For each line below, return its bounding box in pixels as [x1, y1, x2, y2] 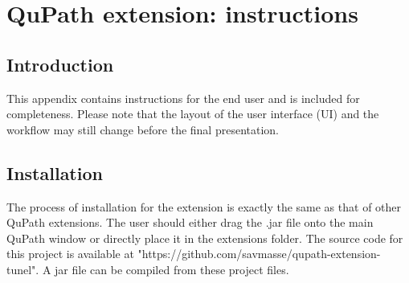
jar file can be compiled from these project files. [55, 260, 289, 277]
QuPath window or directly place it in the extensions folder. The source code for [6, 229, 403, 246]
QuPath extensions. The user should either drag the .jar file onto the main [6, 214, 374, 231]
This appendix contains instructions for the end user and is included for [6, 89, 360, 106]
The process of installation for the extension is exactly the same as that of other [6, 198, 402, 215]
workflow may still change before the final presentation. [6, 121, 279, 137]
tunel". [6, 260, 39, 277]
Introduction [6, 51, 114, 76]
